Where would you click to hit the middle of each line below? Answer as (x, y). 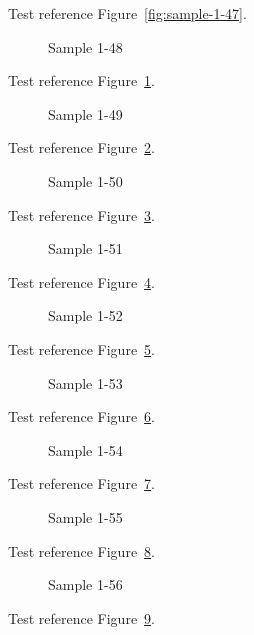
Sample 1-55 (85, 516)
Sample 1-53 (85, 382)
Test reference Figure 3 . (81, 214)
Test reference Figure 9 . (81, 617)
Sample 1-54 (85, 449)
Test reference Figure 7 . (81, 483)
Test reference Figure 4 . (81, 281)
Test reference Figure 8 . (81, 550)
